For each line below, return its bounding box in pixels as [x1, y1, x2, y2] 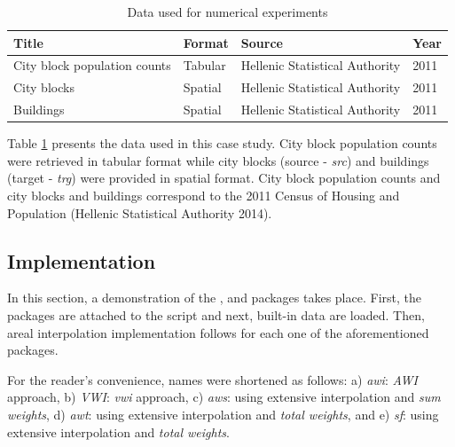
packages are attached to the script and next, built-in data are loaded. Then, [7, 305, 425, 324]
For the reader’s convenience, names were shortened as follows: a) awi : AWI [7, 370, 418, 388]
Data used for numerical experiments [127, 3, 328, 20]
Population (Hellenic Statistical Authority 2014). [7, 203, 272, 222]
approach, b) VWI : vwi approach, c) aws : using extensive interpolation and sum [7, 388, 441, 406]
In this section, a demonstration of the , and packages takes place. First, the [7, 288, 421, 307]
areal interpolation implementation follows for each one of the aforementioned [7, 323, 429, 341]
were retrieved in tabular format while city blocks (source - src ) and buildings [7, 151, 429, 169]
